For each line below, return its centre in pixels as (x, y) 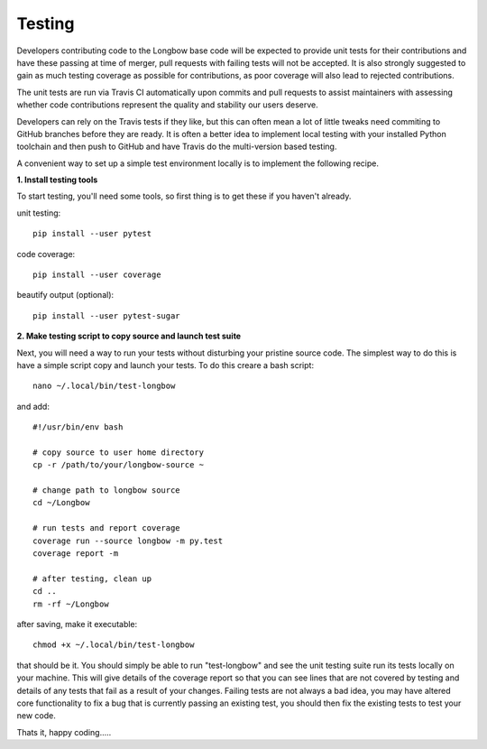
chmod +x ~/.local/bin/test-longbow (114, 645)
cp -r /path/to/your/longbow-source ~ (119, 465)
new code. (36, 716)
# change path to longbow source (106, 490)
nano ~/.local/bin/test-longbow (104, 386)
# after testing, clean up (92, 578)
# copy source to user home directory (119, 452)
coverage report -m (76, 554)
